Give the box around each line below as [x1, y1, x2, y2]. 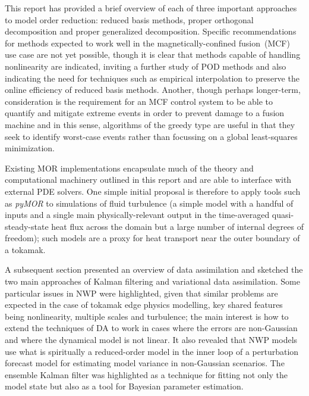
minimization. [5, 142, 55, 154]
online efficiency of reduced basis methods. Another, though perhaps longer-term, [5, 83, 301, 96]
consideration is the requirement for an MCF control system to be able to [5, 95, 273, 107]
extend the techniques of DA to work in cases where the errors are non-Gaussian [5, 322, 298, 334]
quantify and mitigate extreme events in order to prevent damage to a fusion [5, 107, 285, 119]
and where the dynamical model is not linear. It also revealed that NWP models [5, 333, 298, 346]
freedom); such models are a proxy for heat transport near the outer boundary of [5, 232, 300, 244]
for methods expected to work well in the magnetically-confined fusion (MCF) [5, 36, 290, 49]
